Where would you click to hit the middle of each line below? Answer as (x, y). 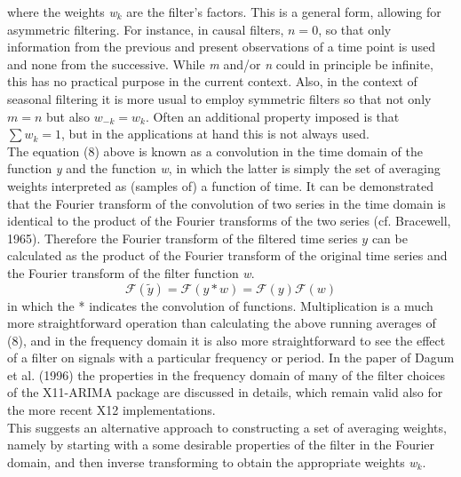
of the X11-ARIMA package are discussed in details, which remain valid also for (225, 392)
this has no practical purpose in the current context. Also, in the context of (212, 81)
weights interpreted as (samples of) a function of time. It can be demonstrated (220, 185)
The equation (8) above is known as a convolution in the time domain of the (215, 151)
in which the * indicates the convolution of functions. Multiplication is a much (220, 305)
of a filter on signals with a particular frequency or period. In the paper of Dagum (231, 358)
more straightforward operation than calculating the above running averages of (222, 323)
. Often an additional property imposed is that (272, 116)
